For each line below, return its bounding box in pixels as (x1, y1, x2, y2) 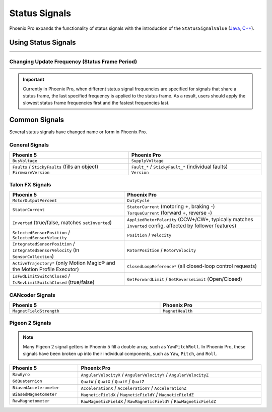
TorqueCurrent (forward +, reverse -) (127, 210, 213, 217)
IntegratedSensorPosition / (12, 240, 75, 247)
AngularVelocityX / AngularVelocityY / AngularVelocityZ (81, 371, 209, 378)
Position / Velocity (127, 231, 172, 238)
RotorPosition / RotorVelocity (127, 246, 196, 253)
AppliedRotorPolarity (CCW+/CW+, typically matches (127, 216, 254, 223)
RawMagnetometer (12, 398, 50, 404)
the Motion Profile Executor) (12, 266, 79, 273)
